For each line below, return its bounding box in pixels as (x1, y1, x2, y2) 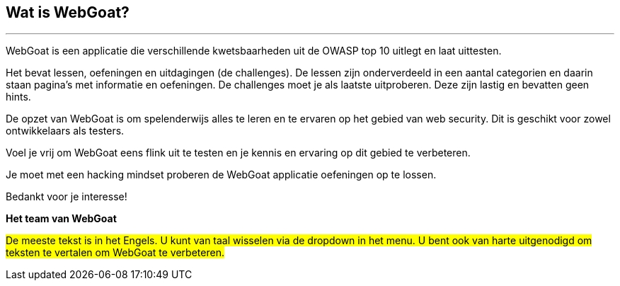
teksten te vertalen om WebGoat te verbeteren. (6, 246, 224, 259)
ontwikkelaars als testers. (6, 125, 125, 137)
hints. (6, 91, 31, 103)
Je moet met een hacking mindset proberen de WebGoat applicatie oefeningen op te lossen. (6, 168, 437, 181)
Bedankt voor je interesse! (6, 190, 127, 203)
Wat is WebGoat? (6, 4, 130, 21)
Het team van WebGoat (6, 212, 117, 225)
